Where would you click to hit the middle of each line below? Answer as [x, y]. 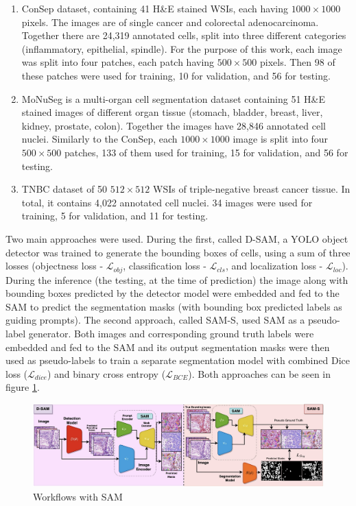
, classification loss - [165, 266]
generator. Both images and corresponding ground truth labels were [171, 333]
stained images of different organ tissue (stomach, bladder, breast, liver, [172, 112]
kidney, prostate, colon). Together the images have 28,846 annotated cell [174, 125]
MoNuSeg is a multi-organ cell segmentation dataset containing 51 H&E [174, 98]
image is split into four [281, 139]
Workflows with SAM [78, 496]
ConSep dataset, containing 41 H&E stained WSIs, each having [155, 8]
